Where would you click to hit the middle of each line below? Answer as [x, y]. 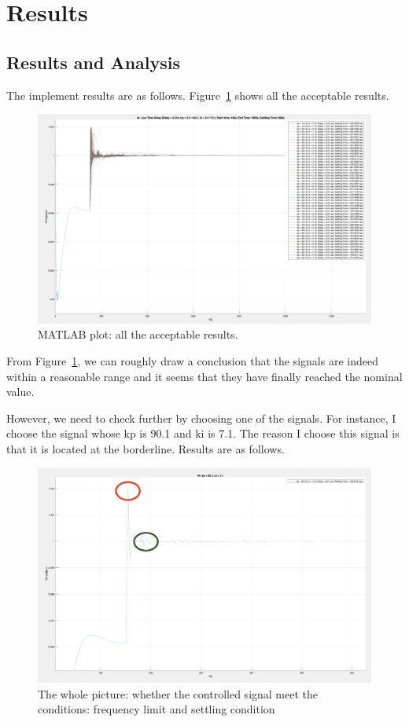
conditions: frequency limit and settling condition [157, 709]
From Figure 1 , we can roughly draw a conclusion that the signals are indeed [192, 361]
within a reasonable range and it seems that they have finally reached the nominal [204, 376]
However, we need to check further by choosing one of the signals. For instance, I [201, 418]
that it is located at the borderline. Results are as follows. [146, 448]
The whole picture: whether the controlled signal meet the [178, 693]
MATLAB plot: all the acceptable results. [138, 334]
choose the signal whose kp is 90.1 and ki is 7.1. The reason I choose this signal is [203, 433]
